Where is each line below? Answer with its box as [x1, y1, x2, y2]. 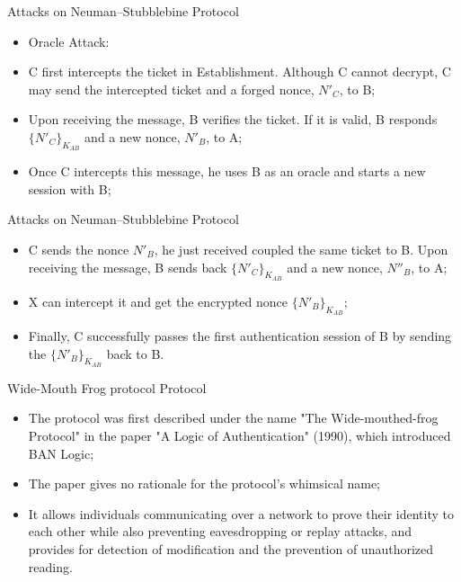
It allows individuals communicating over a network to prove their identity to [28, 504, 454, 523]
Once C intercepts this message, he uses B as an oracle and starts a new [28, 162, 426, 181]
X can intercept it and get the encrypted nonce [28, 291, 288, 310]
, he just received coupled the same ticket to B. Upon [154, 239, 448, 258]
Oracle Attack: [28, 31, 110, 50]
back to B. [106, 344, 164, 363]
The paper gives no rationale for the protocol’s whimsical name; [28, 474, 381, 493]
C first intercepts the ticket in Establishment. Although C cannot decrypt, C [28, 62, 451, 81]
